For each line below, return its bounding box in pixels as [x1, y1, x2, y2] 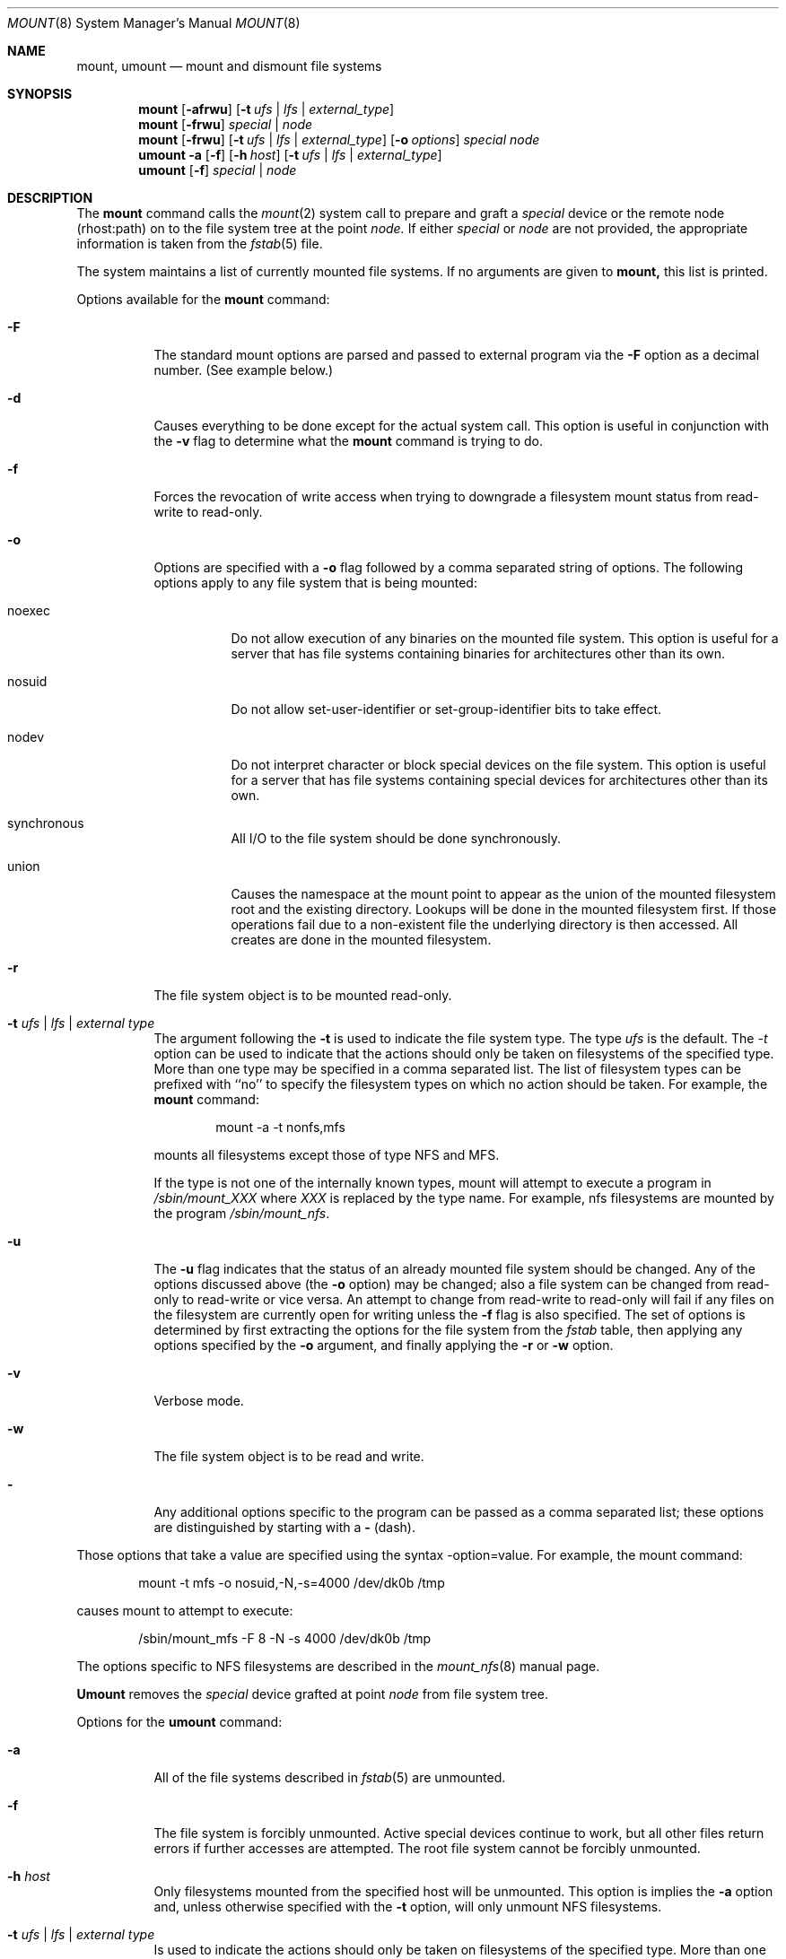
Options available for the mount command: [76, 292, 330, 307]
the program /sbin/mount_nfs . [153, 1206, 330, 1221]
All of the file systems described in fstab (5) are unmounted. [153, 1770, 506, 1785]
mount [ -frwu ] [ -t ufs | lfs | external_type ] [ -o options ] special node [138, 132, 540, 147]
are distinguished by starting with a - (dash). [153, 1519, 415, 1535]
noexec [7, 603, 51, 618]
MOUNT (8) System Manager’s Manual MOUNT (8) [7, 15, 301, 30]
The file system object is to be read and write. [153, 1449, 424, 1464]
